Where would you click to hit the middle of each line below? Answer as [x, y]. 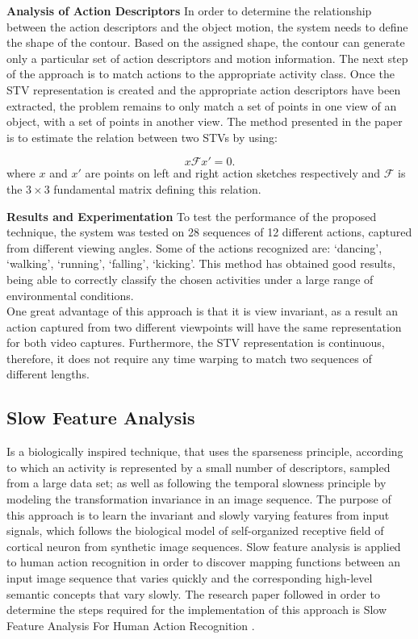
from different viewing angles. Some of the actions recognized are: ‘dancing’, [194, 247]
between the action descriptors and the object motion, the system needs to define [207, 26]
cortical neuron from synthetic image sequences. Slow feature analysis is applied [204, 546]
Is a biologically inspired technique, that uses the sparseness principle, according [205, 451]
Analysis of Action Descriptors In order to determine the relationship [189, 10]
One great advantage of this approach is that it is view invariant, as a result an [203, 311]
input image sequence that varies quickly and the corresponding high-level [190, 578]
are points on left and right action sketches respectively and [233, 173]
